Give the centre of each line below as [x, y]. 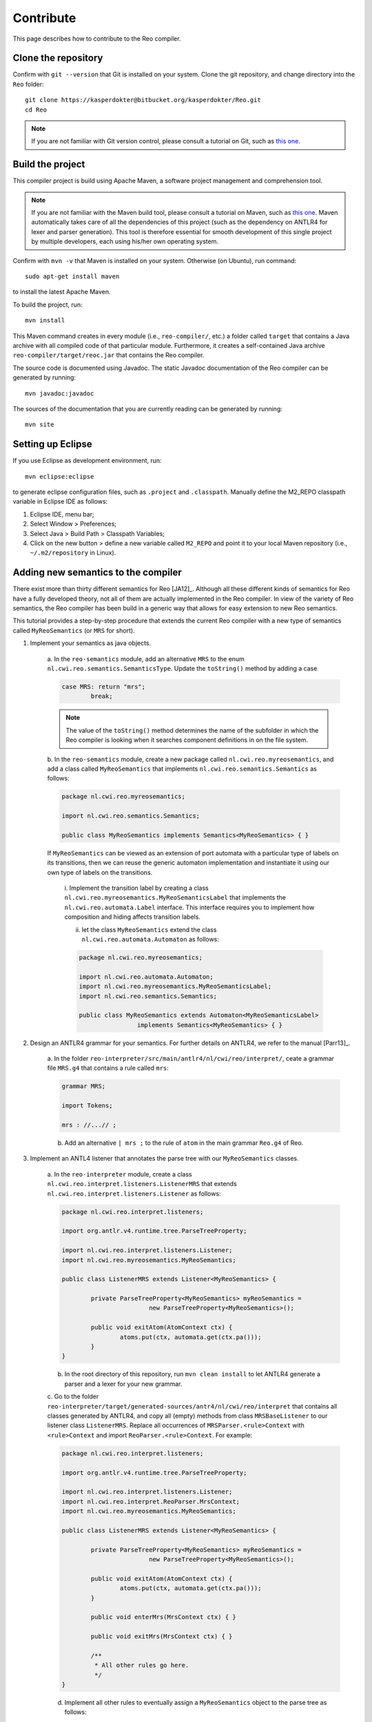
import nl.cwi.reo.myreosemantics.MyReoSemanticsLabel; [175, 986]
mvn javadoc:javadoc [60, 393]
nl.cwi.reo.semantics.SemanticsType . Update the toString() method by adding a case [182, 669]
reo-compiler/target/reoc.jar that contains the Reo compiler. [108, 355]
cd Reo [36, 110]
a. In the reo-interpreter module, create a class [120, 1174]
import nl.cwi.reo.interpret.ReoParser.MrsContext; [151, 1501]
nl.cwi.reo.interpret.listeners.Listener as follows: [134, 1193]
